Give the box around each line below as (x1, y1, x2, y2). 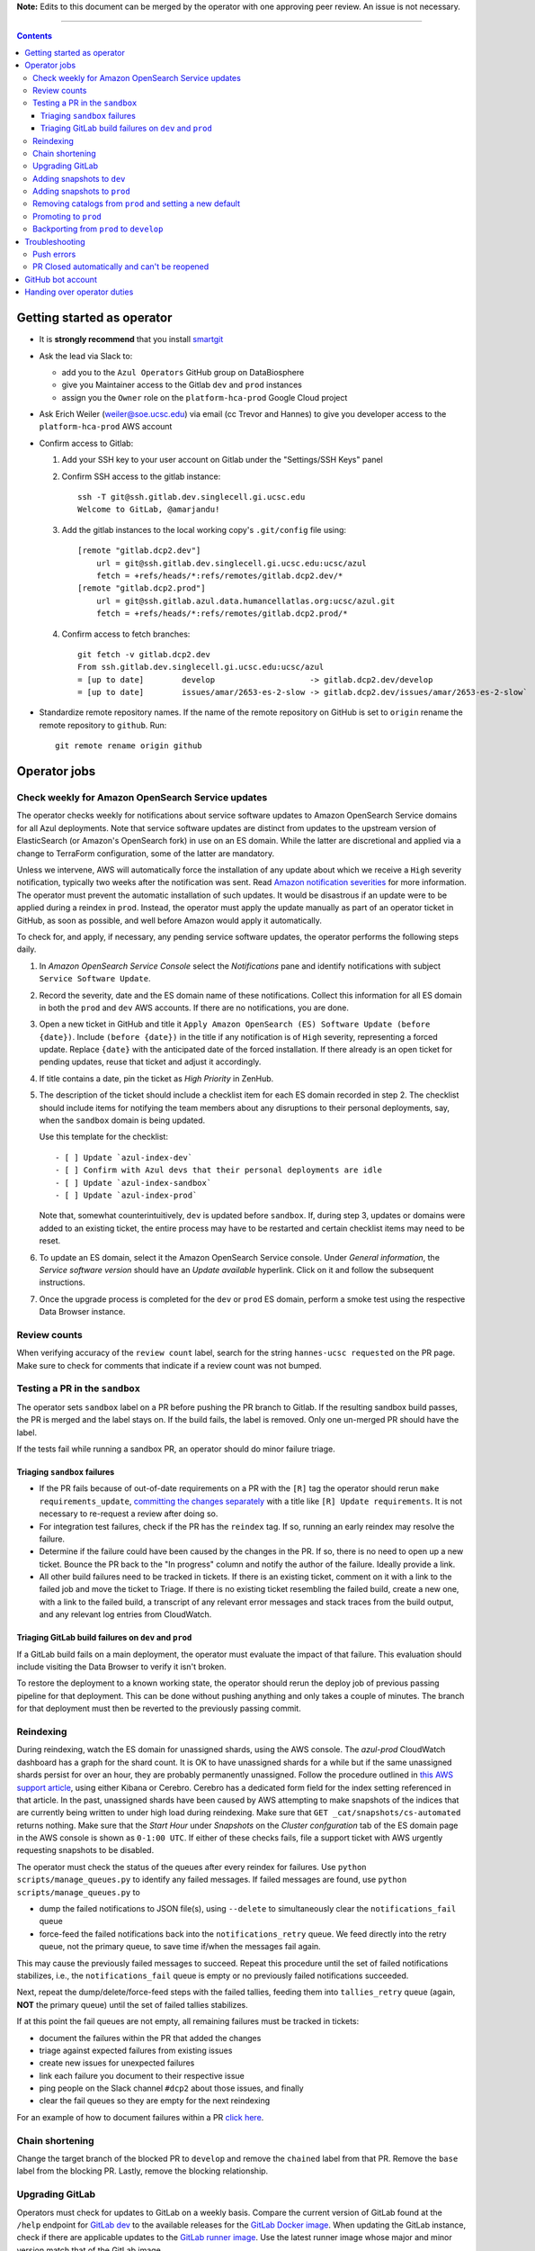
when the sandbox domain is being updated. (39, 1115, 206, 1125)
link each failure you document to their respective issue (39, 2070, 245, 2081)
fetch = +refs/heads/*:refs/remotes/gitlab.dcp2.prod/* (95, 609, 348, 619)
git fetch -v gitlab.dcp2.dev (77, 649, 211, 659)
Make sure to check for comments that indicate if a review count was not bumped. (16, 1360, 323, 1370)
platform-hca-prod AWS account (39, 421, 173, 432)
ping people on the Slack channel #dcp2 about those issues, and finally (39, 2083, 305, 2093)
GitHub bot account (24, 274, 98, 285)
